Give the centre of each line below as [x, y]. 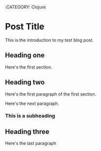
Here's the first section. [29, 67]
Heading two [25, 82]
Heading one [25, 55]
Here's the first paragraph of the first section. [51, 94]
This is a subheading [30, 116]
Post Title [25, 27]
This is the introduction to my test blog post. [49, 40]
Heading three [27, 131]
